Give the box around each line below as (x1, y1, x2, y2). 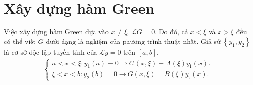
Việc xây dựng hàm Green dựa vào (4, 26, 109, 37)
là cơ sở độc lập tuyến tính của (4, 46, 97, 57)
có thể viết (4, 36, 36, 46)
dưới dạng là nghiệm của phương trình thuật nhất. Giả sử (46, 36, 221, 46)
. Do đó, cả (155, 26, 188, 37)
